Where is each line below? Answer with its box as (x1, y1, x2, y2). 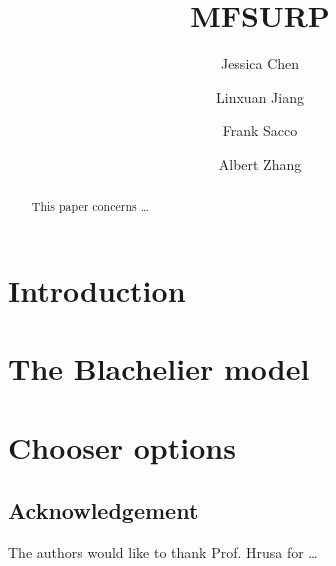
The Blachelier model (8, 348, 310, 389)
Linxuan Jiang (216, 86, 304, 107)
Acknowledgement (8, 495, 199, 526)
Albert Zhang (218, 153, 302, 174)
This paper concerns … (31, 198, 149, 215)
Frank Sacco (222, 120, 298, 141)
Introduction (8, 269, 186, 310)
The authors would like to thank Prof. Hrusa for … (8, 542, 318, 563)
